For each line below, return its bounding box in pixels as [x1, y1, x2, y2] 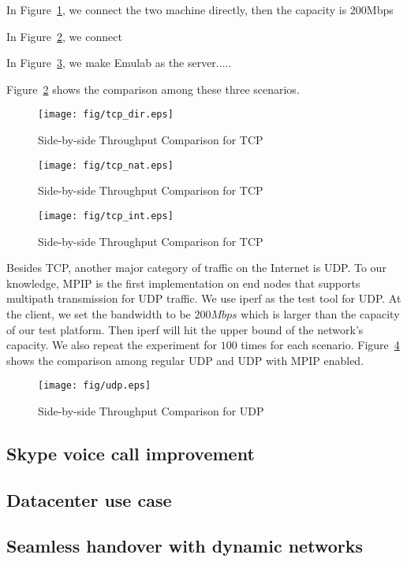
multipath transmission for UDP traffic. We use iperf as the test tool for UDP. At [6, 290, 401, 307]
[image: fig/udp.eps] [38, 380, 151, 392]
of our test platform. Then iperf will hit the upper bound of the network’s [6, 321, 364, 337]
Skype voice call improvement [6, 441, 255, 465]
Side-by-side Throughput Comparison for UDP [38, 402, 264, 419]
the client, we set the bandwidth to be [6, 305, 191, 322]
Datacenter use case [6, 487, 172, 512]
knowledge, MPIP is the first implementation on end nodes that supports [6, 274, 360, 291]
